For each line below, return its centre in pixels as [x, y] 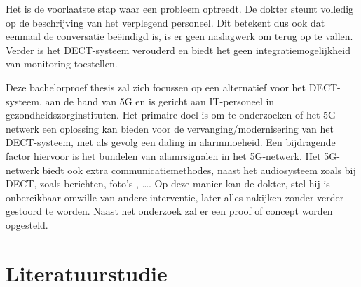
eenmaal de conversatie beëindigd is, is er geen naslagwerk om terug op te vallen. [179, 36]
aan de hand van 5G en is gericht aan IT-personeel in [160, 101]
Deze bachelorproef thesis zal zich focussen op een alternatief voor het [156, 87]
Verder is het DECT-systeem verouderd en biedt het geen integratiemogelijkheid [178, 49]
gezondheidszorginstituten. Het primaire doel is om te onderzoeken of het [163, 115]
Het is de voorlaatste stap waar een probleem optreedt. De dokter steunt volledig [180, 8]
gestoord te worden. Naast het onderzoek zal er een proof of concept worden [169, 211]
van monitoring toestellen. [62, 64]
